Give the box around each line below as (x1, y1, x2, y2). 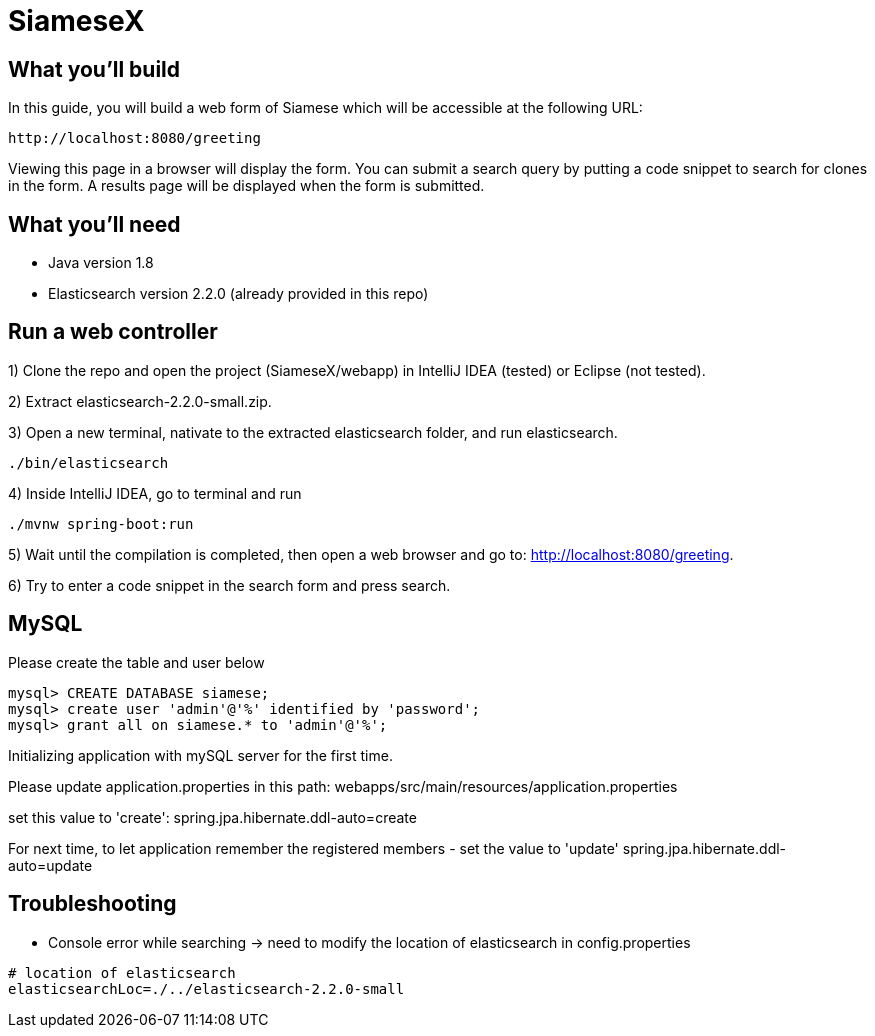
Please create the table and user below (8, 653, 265, 671)
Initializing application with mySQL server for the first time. (8, 746, 393, 764)
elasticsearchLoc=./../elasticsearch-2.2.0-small (8, 980, 405, 997)
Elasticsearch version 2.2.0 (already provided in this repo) (48, 285, 429, 303)
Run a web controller (8, 319, 218, 345)
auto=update (8, 856, 93, 874)
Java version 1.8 (48, 254, 154, 272)
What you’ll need (8, 211, 181, 237)
